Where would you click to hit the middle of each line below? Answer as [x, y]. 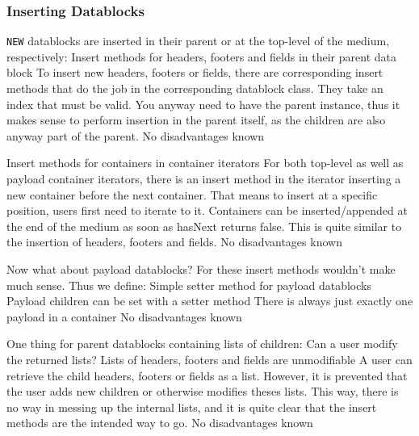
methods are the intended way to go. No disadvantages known [160, 423]
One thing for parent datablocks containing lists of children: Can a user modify [202, 344]
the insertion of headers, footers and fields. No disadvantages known [174, 242]
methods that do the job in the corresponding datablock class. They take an [195, 88]
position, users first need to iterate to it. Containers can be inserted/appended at [207, 210]
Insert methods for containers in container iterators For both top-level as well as [205, 163]
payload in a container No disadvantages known [124, 316]
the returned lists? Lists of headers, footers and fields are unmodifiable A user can [209, 359]
